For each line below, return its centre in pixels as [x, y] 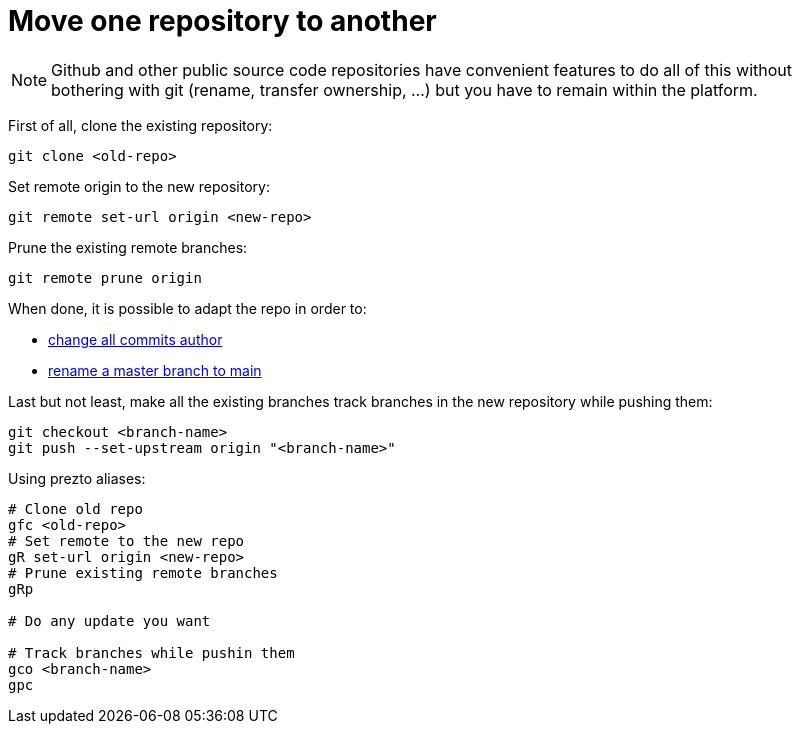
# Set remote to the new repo [126, 540]
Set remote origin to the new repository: [139, 186]
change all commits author [135, 339]
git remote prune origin [105, 277]
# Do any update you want [109, 620]
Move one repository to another [222, 21]
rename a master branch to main [155, 370]
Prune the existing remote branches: [128, 247]
